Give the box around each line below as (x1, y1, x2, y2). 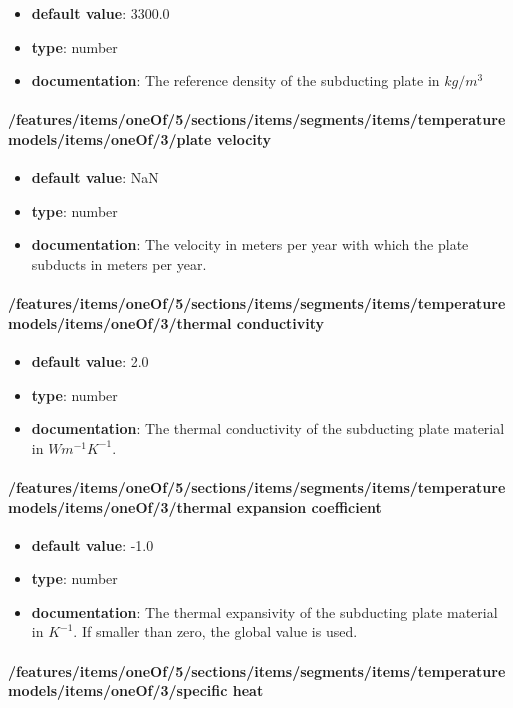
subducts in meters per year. (31, 253, 207, 274)
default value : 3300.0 (31, 3, 170, 23)
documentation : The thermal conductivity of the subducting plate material (31, 418, 505, 439)
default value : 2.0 (31, 350, 149, 371)
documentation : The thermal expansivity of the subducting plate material (31, 601, 498, 622)
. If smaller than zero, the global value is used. (73, 621, 358, 642)
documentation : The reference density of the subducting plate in (31, 70, 440, 91)
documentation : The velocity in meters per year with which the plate (31, 234, 469, 255)
